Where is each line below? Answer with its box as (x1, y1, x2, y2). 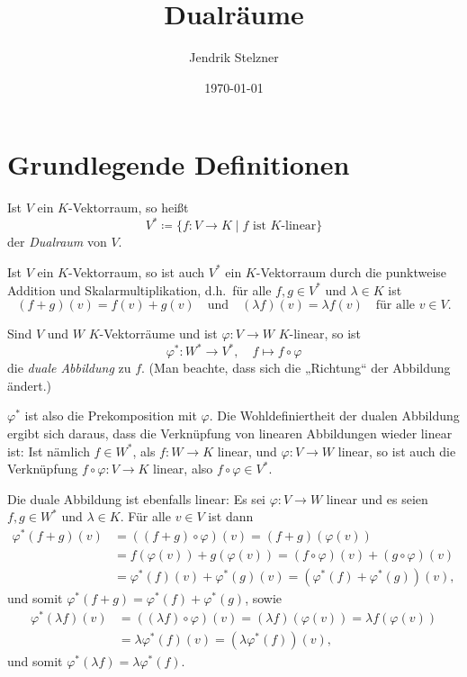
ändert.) (7, 375, 52, 394)
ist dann (208, 507, 254, 526)
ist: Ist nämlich (7, 441, 90, 460)
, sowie (245, 589, 283, 608)
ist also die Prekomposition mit (24, 406, 197, 425)
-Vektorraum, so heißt (67, 198, 189, 217)
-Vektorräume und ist (99, 324, 218, 343)
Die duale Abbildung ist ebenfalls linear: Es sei (7, 489, 265, 508)
